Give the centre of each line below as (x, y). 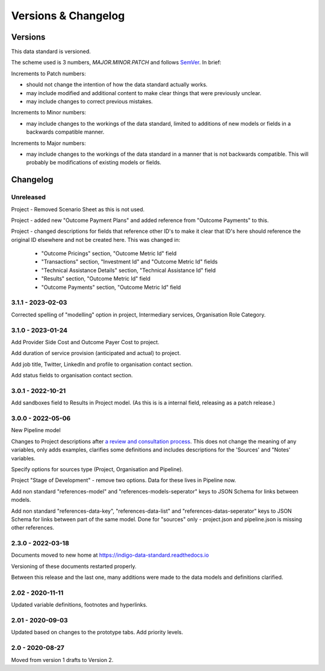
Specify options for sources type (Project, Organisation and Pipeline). (97, 469)
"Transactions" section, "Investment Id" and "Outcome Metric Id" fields (129, 262)
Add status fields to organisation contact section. (72, 376)
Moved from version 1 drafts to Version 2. (62, 660)
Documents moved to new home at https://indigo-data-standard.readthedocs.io (110, 555)
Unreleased (29, 197)
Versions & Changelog (68, 16)
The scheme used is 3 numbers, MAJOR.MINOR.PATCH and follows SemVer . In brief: (116, 63)
